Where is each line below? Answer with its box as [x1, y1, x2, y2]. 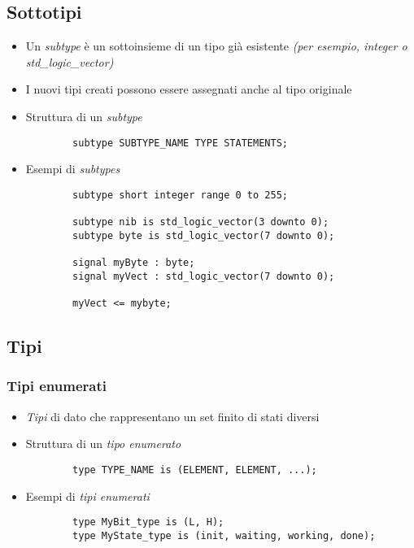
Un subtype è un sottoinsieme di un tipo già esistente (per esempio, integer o [25, 37, 407, 54]
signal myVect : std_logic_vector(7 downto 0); [72, 270, 335, 282]
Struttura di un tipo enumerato [25, 435, 181, 452]
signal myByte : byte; [72, 257, 195, 269]
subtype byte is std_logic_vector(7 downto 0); [72, 229, 335, 241]
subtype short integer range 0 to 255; [72, 189, 288, 201]
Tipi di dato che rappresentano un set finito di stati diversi [25, 407, 320, 424]
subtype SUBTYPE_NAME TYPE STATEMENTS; [72, 137, 288, 149]
